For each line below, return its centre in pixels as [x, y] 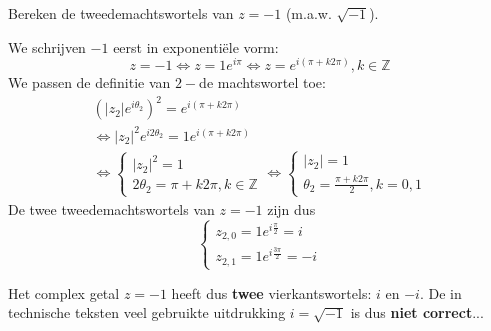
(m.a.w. [308, 13]
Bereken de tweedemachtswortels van [121, 13]
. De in [440, 292]
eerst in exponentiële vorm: [196, 46]
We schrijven [47, 46]
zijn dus [291, 208]
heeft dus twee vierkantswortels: [271, 292]
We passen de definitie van [89, 82]
